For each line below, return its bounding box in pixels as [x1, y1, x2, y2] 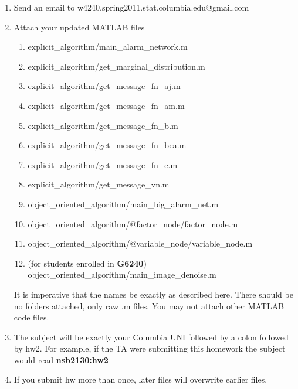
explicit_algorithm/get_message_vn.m [28, 178, 170, 190]
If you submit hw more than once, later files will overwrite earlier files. [13, 373, 267, 385]
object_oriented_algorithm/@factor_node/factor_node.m [28, 217, 238, 230]
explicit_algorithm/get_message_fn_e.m [28, 158, 178, 170]
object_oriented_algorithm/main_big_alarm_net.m [28, 197, 219, 210]
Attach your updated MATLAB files [13, 21, 145, 33]
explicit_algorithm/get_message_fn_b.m [28, 119, 178, 131]
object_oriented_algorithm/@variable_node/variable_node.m [28, 237, 253, 250]
